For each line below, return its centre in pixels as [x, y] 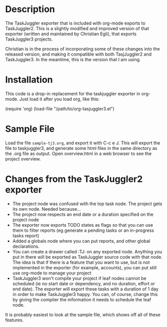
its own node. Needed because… [47, 209]
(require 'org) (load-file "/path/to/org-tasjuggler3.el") [60, 108]
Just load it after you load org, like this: [59, 99]
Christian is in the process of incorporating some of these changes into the [82, 49]
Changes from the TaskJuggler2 [74, 179]
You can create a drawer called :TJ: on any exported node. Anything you [87, 251]
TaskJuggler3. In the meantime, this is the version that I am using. [73, 59]
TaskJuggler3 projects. [29, 39]
